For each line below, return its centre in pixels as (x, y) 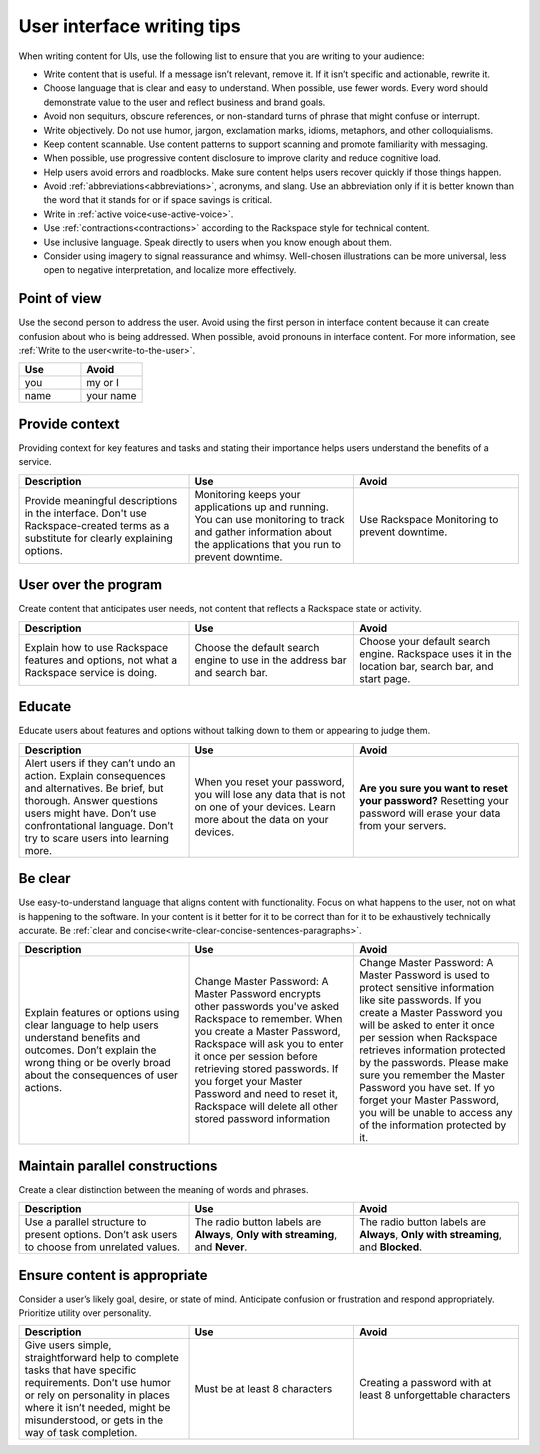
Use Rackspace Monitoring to (429, 519)
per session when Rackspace (428, 1038)
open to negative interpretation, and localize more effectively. (170, 270)
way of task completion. (81, 1433)
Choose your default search (425, 641)
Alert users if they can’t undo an (100, 763)
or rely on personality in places (97, 1395)
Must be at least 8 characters (263, 1389)
